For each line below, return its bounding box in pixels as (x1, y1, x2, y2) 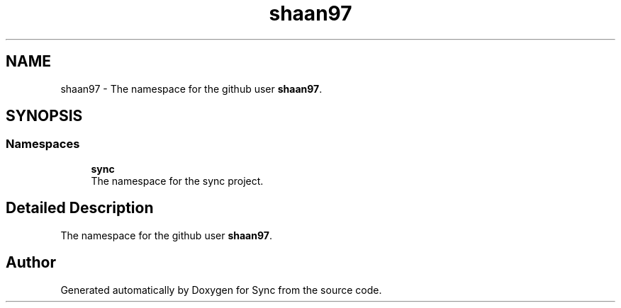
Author (6, 253, 56, 272)
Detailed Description (6, 199, 154, 217)
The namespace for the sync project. (91, 174, 264, 187)
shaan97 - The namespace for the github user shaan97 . (60, 82, 323, 95)
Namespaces (6, 137, 80, 152)
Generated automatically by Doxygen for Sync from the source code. (60, 283, 382, 296)
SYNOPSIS (6, 107, 83, 125)
